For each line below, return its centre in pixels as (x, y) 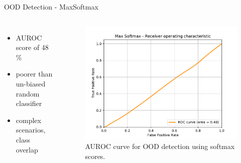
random (28, 93)
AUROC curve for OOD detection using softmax (160, 146)
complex (28, 120)
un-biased (31, 83)
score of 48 (32, 47)
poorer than (34, 74)
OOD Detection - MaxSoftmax (51, 6)
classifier (29, 103)
